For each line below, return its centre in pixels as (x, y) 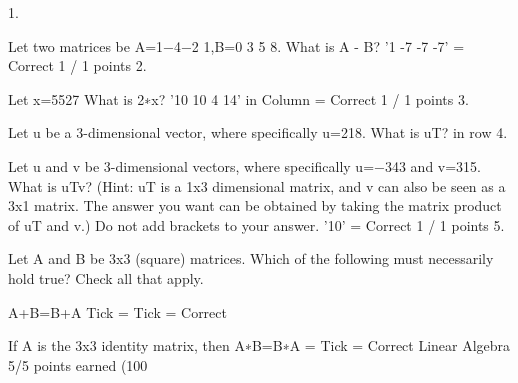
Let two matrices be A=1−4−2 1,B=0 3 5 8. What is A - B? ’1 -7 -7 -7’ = (236, 45)
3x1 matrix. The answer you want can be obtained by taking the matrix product (255, 205)
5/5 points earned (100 (78, 364)
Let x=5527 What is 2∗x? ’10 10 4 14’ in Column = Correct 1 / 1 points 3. (238, 98)
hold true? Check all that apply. (106, 277)
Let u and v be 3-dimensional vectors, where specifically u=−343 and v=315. (245, 165)
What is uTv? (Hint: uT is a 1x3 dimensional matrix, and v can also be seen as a (257, 185)
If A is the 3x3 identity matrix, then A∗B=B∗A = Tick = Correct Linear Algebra (259, 345)
